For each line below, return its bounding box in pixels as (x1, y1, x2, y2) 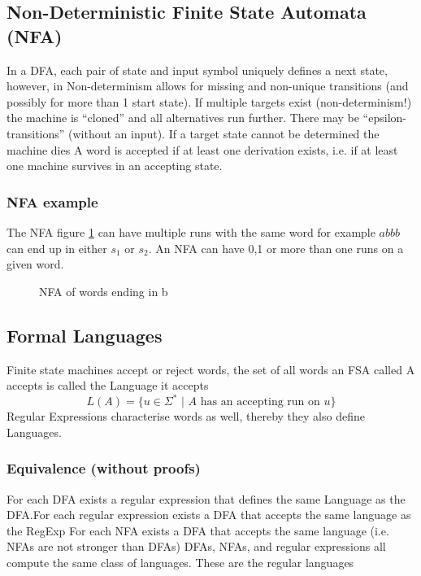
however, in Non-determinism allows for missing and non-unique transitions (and (7, 77, 409, 94)
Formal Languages (7, 322, 163, 347)
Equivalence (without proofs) (7, 458, 201, 478)
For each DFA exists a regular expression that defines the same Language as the (7, 490, 406, 507)
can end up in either (7, 239, 107, 256)
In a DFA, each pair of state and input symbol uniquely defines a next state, (7, 61, 388, 78)
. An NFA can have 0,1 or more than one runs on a (148, 239, 404, 256)
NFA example (7, 191, 98, 212)
